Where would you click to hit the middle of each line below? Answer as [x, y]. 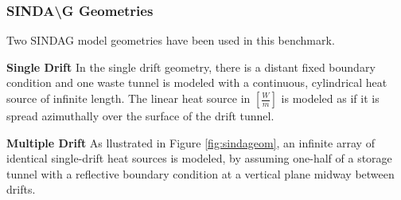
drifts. [21, 189]
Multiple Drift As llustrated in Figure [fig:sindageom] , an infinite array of [191, 142]
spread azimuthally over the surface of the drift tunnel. [140, 116]
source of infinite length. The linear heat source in [128, 98]
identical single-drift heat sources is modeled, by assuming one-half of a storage [199, 158]
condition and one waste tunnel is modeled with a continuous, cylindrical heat [197, 82]
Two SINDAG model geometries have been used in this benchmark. [171, 40]
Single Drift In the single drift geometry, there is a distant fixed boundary [191, 67]
